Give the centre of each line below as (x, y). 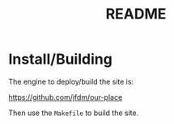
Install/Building (61, 59)
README (136, 14)
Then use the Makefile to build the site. (74, 113)
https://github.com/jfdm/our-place (66, 97)
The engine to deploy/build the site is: (71, 81)
